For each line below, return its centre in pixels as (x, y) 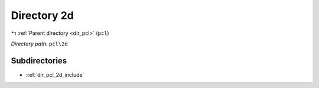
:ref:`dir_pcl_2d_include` (55, 74)
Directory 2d (42, 15)
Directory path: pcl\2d (39, 44)
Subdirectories (39, 61)
